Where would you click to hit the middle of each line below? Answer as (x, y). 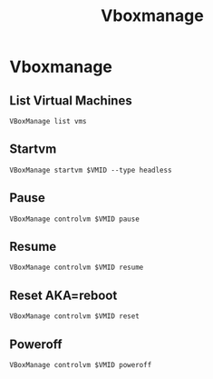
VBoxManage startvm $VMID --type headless (91, 170)
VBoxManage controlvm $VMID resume (77, 268)
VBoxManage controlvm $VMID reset (75, 316)
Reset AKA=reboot (63, 295)
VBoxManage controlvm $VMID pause (75, 219)
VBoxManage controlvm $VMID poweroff (81, 365)
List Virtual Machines (71, 100)
